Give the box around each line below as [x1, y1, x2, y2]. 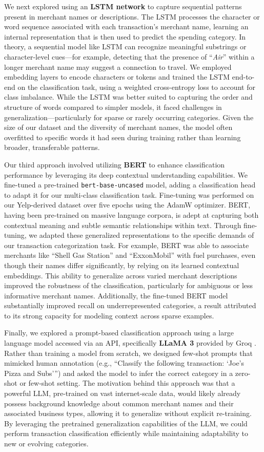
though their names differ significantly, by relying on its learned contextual [4, 259, 239, 270]
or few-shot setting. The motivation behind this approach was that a [19, 378, 235, 388]
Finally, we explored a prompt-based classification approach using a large [4, 327, 234, 338]
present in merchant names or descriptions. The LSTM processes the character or [4, 11, 260, 22]
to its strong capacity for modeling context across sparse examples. [4, 310, 214, 321]
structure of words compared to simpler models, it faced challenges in [4, 101, 222, 112]
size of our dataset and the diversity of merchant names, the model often [4, 122, 233, 133]
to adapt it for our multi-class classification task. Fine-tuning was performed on [4, 189, 254, 200]
